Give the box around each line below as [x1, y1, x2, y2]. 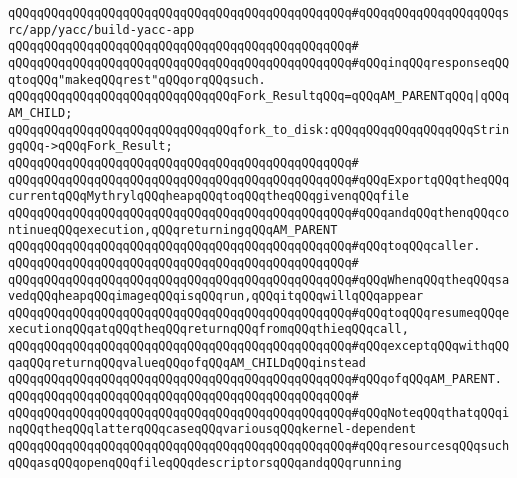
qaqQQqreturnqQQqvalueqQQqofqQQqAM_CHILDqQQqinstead [8, 355, 366, 370]
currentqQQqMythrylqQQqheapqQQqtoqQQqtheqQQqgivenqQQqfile [8, 189, 409, 204]
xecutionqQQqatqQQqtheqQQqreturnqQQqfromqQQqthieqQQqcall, [8, 322, 409, 337]
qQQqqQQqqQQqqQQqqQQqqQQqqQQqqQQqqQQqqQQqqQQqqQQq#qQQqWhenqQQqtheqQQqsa [8, 272, 510, 287]
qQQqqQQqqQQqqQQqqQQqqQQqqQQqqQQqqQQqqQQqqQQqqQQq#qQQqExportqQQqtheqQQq [8, 172, 510, 187]
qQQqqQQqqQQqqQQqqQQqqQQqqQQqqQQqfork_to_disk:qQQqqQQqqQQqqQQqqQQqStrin [8, 122, 510, 137]
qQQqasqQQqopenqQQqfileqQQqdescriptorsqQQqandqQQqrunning [8, 455, 402, 470]
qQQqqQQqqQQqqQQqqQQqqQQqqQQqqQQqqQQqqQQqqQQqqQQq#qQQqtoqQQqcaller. [8, 239, 481, 254]
